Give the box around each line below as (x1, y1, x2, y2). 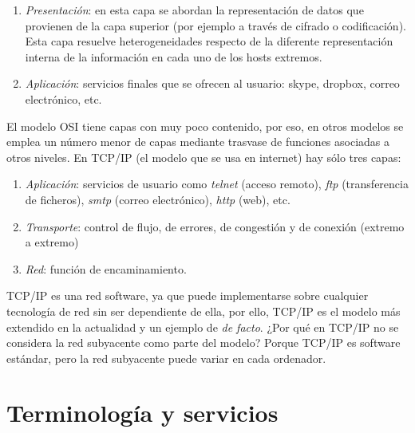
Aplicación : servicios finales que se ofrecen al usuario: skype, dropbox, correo (25, 75, 400, 92)
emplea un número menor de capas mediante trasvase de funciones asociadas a (6, 133, 390, 150)
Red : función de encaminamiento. (25, 260, 187, 277)
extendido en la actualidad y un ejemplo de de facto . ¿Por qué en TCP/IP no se (6, 318, 399, 335)
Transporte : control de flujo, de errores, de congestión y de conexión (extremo (25, 218, 405, 234)
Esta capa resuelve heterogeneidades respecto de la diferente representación (25, 33, 393, 49)
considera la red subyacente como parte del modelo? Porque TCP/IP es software (6, 334, 401, 351)
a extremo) (25, 234, 79, 250)
